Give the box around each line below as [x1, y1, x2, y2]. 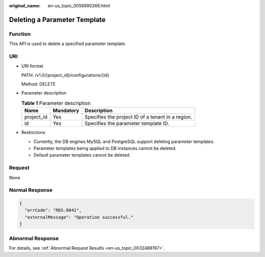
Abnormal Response [9, 235, 59, 242]
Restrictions [21, 130, 46, 136]
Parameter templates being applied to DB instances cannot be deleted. [33, 145, 177, 151]
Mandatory [53, 107, 79, 114]
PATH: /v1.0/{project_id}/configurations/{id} [21, 72, 110, 78]
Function [9, 30, 31, 37]
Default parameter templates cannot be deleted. [33, 152, 131, 158]
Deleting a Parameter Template [9, 15, 106, 24]
